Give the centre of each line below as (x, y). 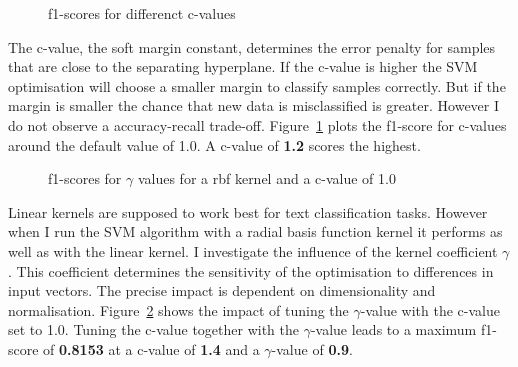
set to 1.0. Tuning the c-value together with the (153, 329)
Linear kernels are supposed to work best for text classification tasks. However (248, 211)
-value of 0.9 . (312, 348)
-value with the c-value (430, 309)
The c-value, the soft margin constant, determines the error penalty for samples (252, 46)
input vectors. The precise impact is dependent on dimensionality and (222, 290)
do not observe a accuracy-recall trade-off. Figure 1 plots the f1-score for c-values (257, 124)
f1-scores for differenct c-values (142, 13)
